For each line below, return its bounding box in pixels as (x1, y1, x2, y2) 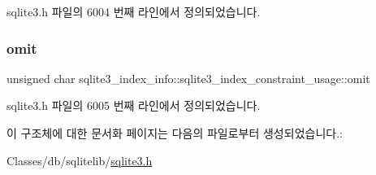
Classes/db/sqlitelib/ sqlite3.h (6, 151, 153, 168)
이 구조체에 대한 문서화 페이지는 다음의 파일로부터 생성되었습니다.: (6, 125, 343, 141)
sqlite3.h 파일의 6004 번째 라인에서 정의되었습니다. (6, 3, 261, 20)
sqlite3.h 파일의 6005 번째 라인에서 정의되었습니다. (6, 97, 261, 114)
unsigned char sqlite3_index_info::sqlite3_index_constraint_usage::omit (6, 69, 370, 86)
